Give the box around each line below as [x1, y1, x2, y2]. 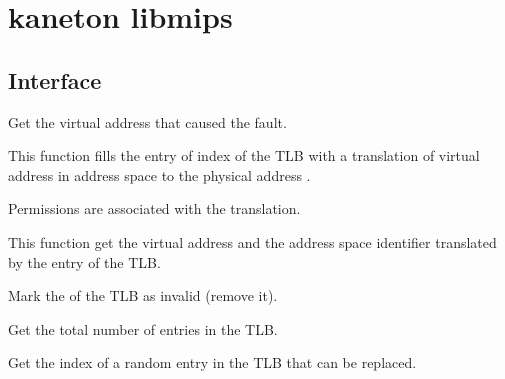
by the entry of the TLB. [8, 251, 161, 272]
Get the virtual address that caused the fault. [8, 111, 287, 132]
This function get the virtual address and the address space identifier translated [8, 231, 497, 252]
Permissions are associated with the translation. [8, 198, 301, 219]
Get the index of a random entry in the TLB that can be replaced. [8, 352, 417, 373]
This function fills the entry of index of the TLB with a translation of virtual [8, 145, 480, 166]
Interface [8, 64, 102, 95]
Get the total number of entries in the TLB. [8, 318, 278, 339]
